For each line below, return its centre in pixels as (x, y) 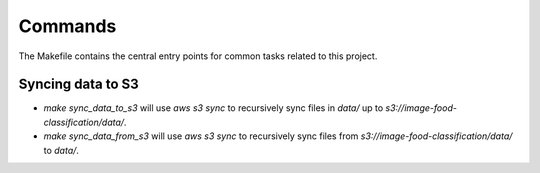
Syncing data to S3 (78, 84)
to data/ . (61, 150)
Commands (67, 26)
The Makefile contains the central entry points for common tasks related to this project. (198, 56)
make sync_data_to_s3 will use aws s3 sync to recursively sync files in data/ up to (213, 108)
